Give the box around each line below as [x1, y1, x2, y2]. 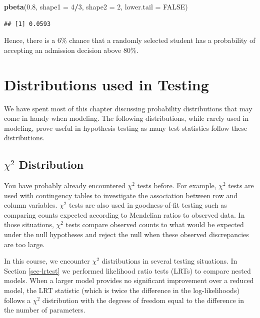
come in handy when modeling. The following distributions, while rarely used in [4, 113, 249, 123]
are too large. [4, 239, 45, 249]
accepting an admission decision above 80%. [4, 44, 138, 55]
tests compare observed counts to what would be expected [65, 219, 244, 230]
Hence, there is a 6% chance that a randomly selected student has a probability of [4, 35, 255, 45]
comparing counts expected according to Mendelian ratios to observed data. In [4, 209, 245, 220]
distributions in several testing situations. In [101, 256, 237, 266]
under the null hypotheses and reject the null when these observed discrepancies [4, 229, 249, 240]
